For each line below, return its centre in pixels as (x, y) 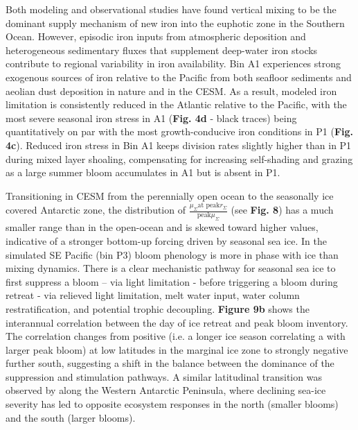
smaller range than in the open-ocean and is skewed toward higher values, (162, 227)
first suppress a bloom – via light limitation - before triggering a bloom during (172, 281)
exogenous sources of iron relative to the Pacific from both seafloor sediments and (179, 77)
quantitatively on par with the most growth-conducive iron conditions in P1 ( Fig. (180, 131)
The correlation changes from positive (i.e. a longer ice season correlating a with (176, 336)
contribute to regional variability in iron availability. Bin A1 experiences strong (173, 63)
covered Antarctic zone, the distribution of (96, 210)
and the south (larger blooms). (71, 417)
